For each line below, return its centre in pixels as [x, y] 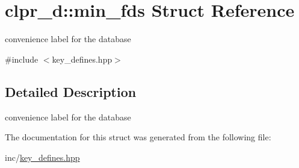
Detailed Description [71, 91]
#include [22, 59]
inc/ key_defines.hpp [42, 157]
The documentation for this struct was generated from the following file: [138, 137]
